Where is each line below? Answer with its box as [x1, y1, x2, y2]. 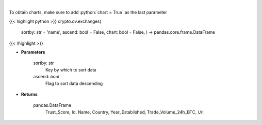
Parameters [21, 49, 46, 55]
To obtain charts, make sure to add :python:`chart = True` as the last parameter [9, 10, 167, 15]
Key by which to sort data [45, 67, 97, 72]
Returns [21, 91, 38, 97]
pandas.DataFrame [33, 102, 71, 108]
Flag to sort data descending [45, 80, 103, 86]
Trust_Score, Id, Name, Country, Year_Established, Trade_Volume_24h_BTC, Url [45, 109, 204, 115]
